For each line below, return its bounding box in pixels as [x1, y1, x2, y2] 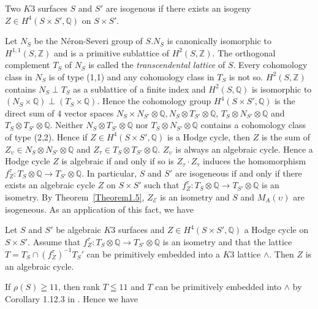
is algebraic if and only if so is [61, 154, 174, 167]
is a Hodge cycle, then [167, 130, 251, 143]
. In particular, [81, 166, 137, 179]
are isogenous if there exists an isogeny [105, 2, 251, 14]
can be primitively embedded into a [86, 247, 220, 260]
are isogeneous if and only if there [175, 166, 302, 179]
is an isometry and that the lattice [162, 235, 292, 248]
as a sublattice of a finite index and [73, 82, 206, 95]
